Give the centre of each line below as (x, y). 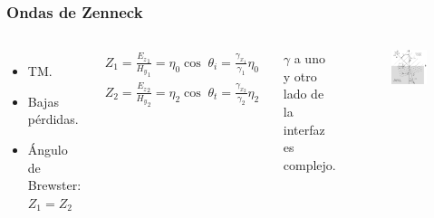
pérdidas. (53, 119)
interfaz (304, 129)
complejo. (309, 164)
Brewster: (54, 185)
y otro (300, 76)
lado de (304, 94)
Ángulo (48, 149)
